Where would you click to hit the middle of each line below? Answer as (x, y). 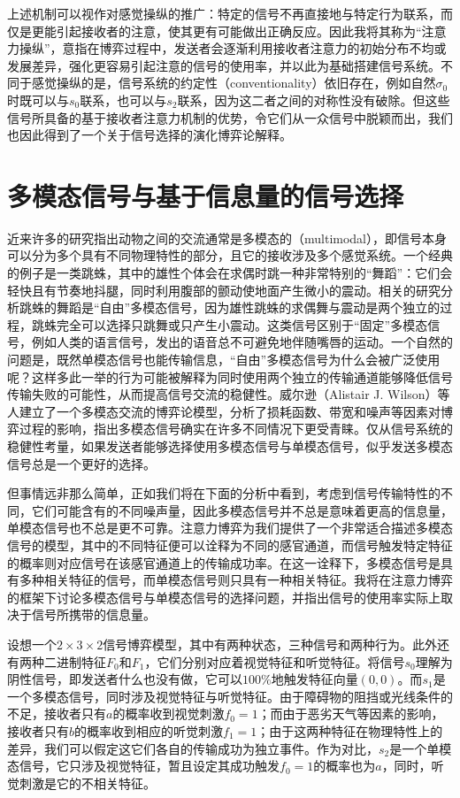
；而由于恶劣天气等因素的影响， (351, 714)
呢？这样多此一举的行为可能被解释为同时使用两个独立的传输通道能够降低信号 (230, 376)
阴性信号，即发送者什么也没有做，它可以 (125, 679)
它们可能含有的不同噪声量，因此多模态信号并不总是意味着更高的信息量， (242, 510)
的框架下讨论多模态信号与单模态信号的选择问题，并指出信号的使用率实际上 (224, 597)
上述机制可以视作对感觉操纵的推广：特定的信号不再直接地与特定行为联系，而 (230, 13)
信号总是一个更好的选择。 (81, 463)
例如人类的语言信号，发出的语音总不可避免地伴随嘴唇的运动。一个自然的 (242, 342)
